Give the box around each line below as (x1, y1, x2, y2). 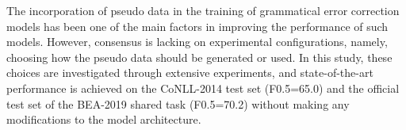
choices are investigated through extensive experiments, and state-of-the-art (6, 64, 373, 81)
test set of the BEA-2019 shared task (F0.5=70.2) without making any (6, 95, 350, 112)
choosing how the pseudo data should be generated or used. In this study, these (6, 48, 393, 65)
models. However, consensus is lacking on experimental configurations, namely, (6, 33, 388, 50)
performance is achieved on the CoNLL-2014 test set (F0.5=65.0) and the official (6, 79, 400, 96)
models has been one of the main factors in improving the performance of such (6, 17, 389, 34)
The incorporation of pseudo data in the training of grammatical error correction (6, 2, 400, 18)
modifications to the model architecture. (6, 111, 201, 128)
